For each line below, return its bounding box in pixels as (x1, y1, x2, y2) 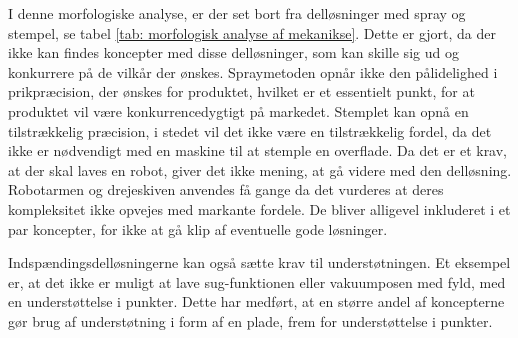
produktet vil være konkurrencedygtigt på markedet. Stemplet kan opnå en (8, 100, 469, 121)
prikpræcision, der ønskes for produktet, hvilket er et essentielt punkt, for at (8, 81, 475, 102)
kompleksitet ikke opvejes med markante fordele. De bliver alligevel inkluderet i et (8, 198, 511, 219)
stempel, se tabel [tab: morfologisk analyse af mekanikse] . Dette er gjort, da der (8, 22, 497, 43)
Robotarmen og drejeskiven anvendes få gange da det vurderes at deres (8, 179, 444, 200)
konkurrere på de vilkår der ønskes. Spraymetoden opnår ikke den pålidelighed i (8, 61, 498, 82)
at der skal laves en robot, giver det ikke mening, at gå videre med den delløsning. (8, 159, 512, 180)
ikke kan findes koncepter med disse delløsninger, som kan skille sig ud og (8, 42, 459, 63)
